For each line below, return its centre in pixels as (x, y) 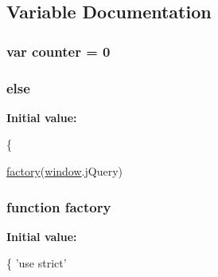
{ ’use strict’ (37, 263)
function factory (59, 206)
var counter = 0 (58, 51)
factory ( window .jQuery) (64, 171)
